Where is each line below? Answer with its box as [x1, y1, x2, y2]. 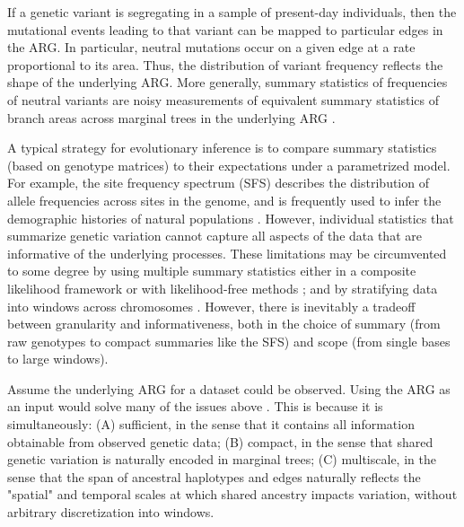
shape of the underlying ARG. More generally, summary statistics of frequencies [7, 73, 448, 92]
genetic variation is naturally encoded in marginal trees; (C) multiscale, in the [7, 450, 436, 469]
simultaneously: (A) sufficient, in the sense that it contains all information [7, 415, 415, 434]
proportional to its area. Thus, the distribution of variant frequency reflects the [7, 55, 443, 74]
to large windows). [7, 349, 109, 368]
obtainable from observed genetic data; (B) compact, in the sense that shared [7, 432, 433, 451]
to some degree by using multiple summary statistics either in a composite [7, 261, 416, 280]
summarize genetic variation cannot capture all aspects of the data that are [7, 226, 422, 245]
